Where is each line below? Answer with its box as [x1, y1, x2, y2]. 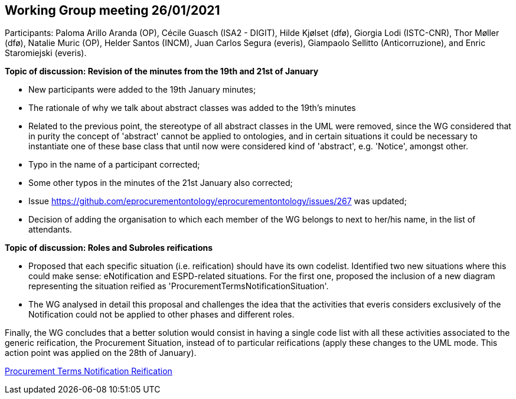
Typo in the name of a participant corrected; [28, 159, 200, 170]
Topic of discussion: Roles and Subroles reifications [5, 243, 213, 253]
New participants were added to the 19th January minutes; [28, 84, 256, 95]
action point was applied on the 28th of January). [5, 348, 197, 358]
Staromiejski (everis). [5, 48, 87, 58]
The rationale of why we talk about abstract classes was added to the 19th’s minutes [28, 103, 356, 113]
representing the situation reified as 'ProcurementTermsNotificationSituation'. [28, 281, 329, 292]
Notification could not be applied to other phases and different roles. [28, 309, 295, 320]
